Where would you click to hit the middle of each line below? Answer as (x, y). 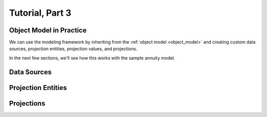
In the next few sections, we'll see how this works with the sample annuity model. (92, 58)
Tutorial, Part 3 (40, 13)
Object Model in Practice (48, 30)
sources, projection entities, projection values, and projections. (73, 49)
